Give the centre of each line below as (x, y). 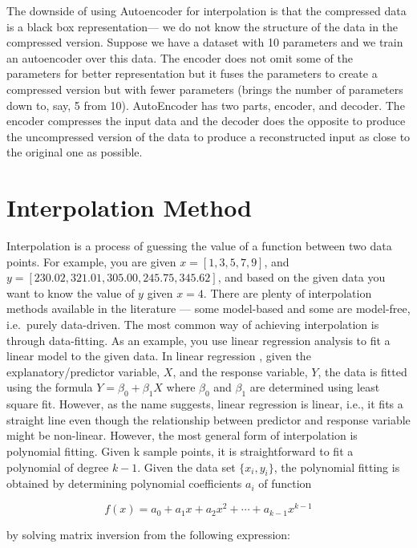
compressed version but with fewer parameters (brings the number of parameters (205, 89)
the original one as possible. (75, 152)
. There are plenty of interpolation (287, 292)
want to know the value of (71, 292)
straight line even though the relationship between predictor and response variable (208, 419)
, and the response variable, (240, 371)
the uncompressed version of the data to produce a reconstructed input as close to (208, 136)
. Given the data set (186, 467)
